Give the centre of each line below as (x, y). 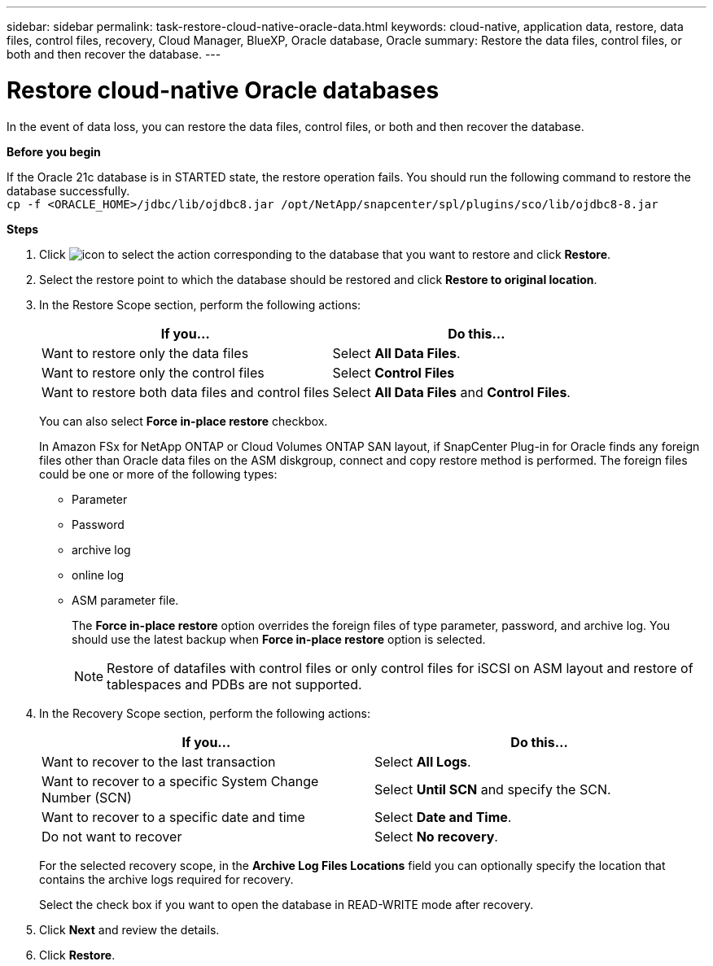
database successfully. (68, 190)
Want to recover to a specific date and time (173, 817)
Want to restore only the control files (153, 372)
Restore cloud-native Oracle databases (223, 90)
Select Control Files (394, 372)
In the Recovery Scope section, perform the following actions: (205, 713)
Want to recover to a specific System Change (180, 781)
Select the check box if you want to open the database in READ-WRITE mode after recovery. (287, 904)
